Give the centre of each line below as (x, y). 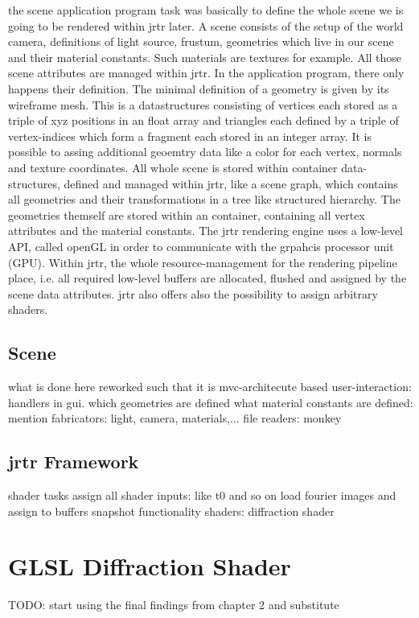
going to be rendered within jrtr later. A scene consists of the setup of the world (206, 25)
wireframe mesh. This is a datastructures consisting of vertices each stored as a (203, 104)
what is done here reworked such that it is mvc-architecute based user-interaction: (210, 387)
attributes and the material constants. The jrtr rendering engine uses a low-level (205, 231)
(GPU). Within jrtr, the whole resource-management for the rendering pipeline (203, 262)
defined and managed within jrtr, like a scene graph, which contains (231, 183)
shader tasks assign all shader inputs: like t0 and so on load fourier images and (202, 495)
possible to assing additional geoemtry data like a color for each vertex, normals (205, 152)
